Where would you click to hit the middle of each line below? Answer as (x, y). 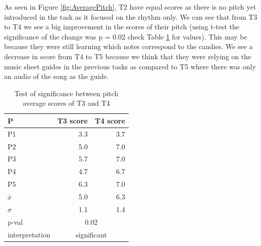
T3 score (72, 120)
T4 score (110, 120)
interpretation (29, 234)
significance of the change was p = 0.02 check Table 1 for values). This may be (126, 36)
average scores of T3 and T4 (66, 103)
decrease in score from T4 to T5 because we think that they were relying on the (128, 56)
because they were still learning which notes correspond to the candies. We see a (128, 46)
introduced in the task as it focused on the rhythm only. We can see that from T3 (131, 16)
